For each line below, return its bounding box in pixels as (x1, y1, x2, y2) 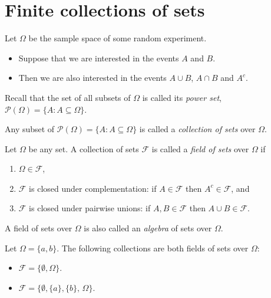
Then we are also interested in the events (18, 71, 167, 84)
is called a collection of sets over (139, 123, 256, 135)
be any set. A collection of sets (28, 142, 139, 155)
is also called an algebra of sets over (84, 222, 212, 234)
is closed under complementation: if (29, 182, 157, 194)
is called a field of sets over (151, 142, 249, 155)
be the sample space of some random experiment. (28, 32, 207, 44)
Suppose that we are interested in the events (18, 51, 179, 64)
